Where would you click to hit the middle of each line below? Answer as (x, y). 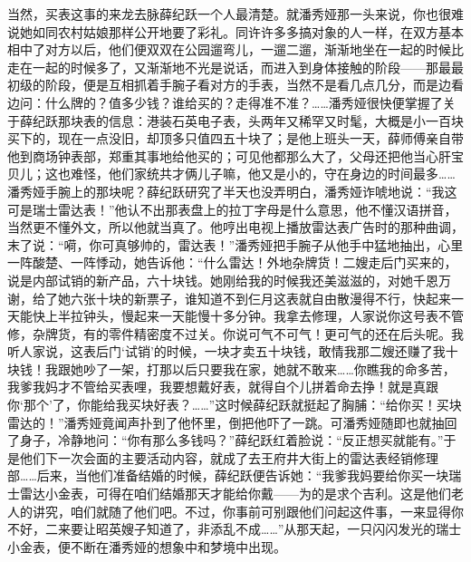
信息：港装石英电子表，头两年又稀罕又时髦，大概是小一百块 (286, 120)
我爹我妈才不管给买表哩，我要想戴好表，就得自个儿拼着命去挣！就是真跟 (223, 387)
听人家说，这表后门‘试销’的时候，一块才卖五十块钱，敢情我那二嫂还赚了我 (226, 351)
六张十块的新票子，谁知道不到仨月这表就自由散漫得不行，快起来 (260, 298)
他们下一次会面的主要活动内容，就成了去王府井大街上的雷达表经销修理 (229, 457)
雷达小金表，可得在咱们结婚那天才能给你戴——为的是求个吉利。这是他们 (235, 494)
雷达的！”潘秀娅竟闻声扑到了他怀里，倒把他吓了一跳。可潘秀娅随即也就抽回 (232, 422)
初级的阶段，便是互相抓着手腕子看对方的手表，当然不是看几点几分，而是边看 (235, 85)
